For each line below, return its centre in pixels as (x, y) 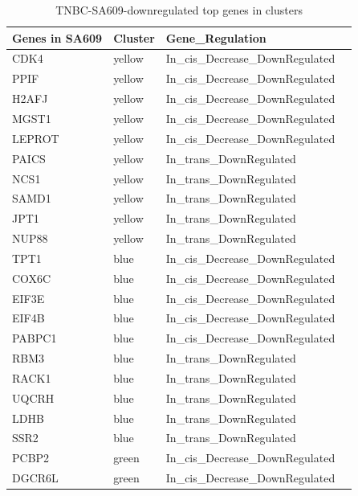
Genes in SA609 (57, 37)
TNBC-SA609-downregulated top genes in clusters (179, 10)
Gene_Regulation (216, 37)
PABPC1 (35, 338)
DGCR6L (35, 478)
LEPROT (36, 138)
